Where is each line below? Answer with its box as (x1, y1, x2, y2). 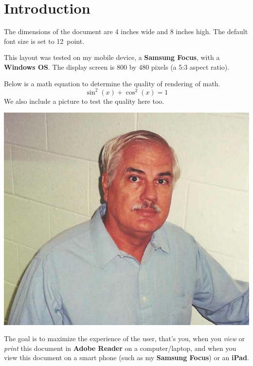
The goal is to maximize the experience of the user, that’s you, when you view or (4, 333, 245, 344)
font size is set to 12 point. (4, 36, 85, 46)
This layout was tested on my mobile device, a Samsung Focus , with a (4, 52, 220, 62)
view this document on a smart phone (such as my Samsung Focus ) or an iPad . (4, 352, 249, 363)
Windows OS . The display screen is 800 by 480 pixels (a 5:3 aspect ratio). (4, 61, 230, 72)
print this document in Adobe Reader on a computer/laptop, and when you (4, 343, 236, 353)
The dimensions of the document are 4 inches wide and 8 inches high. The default (4, 26, 248, 37)
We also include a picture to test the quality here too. (4, 96, 164, 106)
